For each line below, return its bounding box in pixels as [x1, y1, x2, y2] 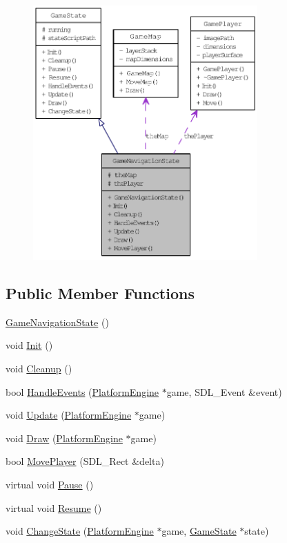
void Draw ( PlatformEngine [6, 430, 123, 445]
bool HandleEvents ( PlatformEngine [6, 384, 159, 399]
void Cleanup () [6, 361, 72, 375]
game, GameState [161, 524, 237, 538]
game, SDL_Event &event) [166, 384, 282, 399]
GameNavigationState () [6, 314, 109, 329]
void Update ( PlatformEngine [6, 408, 132, 422]
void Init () [6, 338, 53, 352]
